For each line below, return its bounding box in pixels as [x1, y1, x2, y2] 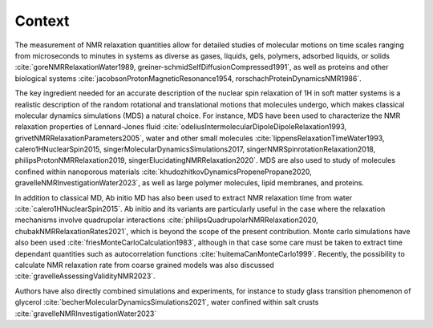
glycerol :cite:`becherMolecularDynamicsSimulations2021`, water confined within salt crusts [14, 298, 319, 307]
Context [14, 12, 70, 30]
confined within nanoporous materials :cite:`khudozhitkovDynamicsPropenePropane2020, [14, 167, 312, 176]
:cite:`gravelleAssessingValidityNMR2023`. [14, 271, 156, 281]
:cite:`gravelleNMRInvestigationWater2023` [14, 309, 157, 318]
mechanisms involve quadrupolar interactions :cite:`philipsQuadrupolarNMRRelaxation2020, [14, 215, 318, 225]
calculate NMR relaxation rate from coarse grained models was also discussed [14, 260, 274, 269]
